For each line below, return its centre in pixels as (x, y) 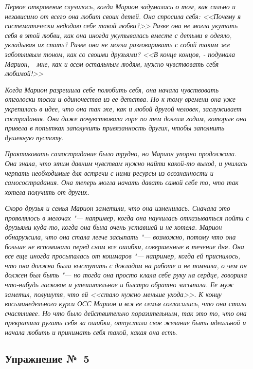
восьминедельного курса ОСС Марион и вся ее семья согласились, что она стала (126, 304)
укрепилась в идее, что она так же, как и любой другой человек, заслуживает (123, 108)
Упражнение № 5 (47, 358)
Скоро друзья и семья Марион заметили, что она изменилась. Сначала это (118, 208)
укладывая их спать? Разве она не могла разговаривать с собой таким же (117, 45)
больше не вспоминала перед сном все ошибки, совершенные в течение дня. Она (125, 246)
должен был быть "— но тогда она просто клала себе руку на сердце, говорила (126, 275)
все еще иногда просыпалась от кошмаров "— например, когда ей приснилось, (123, 256)
